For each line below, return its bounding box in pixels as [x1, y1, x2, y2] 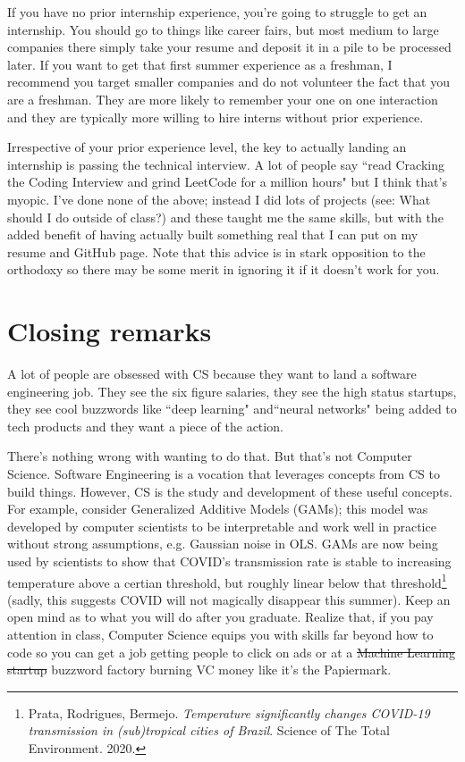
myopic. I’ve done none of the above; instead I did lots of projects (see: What [7, 189, 431, 208]
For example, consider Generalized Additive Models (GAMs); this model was [7, 499, 428, 518]
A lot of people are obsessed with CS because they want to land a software [7, 364, 417, 383]
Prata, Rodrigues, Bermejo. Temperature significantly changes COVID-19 [28, 703, 430, 722]
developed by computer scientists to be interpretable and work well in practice [7, 516, 436, 535]
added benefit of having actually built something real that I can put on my [7, 225, 418, 244]
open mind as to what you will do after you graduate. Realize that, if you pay [7, 607, 434, 626]
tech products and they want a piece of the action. [7, 416, 283, 435]
